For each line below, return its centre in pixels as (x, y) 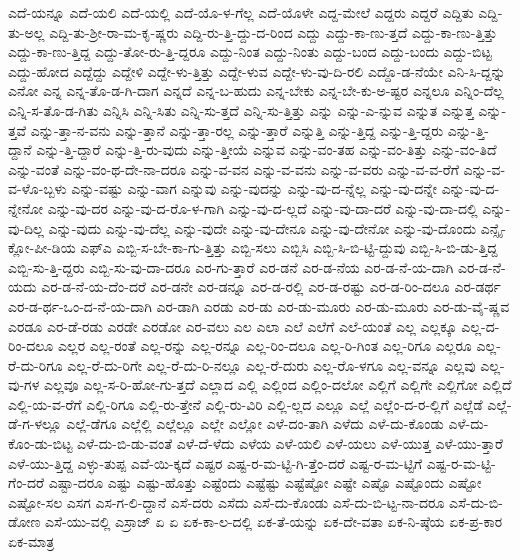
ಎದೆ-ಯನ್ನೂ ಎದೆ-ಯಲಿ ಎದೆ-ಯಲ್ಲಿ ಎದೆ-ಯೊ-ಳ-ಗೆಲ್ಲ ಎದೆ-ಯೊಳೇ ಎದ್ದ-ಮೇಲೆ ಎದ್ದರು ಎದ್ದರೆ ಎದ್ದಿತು (241, 12)
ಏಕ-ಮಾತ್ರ (31, 541)
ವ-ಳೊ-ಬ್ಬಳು (37, 188)
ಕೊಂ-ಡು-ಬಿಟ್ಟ (40, 443)
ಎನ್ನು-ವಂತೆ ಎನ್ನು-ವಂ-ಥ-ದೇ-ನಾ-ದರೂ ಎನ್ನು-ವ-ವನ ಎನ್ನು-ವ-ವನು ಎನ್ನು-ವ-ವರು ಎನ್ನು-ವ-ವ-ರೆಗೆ (233, 168)
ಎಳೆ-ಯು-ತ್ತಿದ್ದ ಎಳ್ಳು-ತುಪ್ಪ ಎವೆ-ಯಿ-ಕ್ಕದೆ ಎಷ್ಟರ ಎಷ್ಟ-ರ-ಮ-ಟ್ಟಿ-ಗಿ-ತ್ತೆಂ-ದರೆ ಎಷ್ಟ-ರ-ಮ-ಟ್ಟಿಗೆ (215, 462)
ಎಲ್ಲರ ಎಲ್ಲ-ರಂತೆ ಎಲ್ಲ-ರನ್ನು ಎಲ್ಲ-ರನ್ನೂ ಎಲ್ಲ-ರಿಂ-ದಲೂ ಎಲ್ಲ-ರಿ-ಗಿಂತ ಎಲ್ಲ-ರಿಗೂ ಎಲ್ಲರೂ (264, 345)
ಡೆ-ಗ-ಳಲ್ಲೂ (35, 423)
